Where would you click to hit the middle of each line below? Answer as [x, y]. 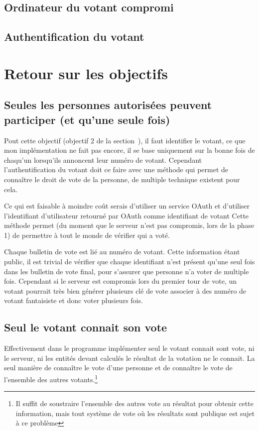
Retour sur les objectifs [86, 73]
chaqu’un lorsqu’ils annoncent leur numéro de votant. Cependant [103, 160]
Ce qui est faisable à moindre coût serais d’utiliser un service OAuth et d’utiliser [127, 206]
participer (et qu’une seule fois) [87, 119]
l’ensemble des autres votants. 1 [51, 378]
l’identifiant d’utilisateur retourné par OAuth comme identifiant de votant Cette [127, 215]
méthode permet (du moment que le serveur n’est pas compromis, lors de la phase [129, 225]
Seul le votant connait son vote [86, 327]
